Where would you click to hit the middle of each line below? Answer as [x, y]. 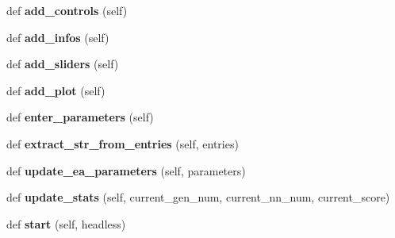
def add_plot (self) [56, 90]
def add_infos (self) [58, 37]
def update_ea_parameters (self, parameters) [126, 170]
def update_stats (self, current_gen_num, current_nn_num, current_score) [198, 197]
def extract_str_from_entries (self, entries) [123, 143]
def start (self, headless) [66, 223]
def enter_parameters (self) [80, 117]
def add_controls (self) [67, 10]
